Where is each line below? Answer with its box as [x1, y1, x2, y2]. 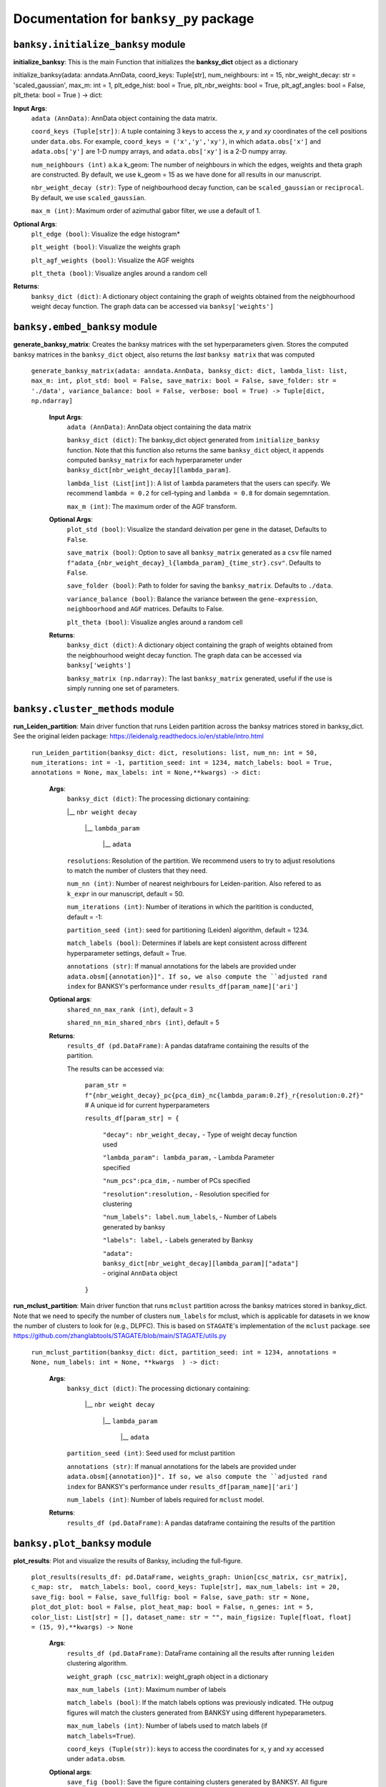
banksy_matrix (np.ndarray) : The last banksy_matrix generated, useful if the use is [66, 674, 332, 683]
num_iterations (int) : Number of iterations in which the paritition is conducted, [66, 903, 314, 911]
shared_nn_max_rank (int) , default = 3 [66, 1005, 194, 1014]
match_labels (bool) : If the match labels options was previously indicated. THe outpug [66, 1698, 334, 1707]
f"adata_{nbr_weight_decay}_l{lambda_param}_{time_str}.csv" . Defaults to [66, 558, 322, 567]
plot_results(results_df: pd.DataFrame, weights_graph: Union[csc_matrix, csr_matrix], [31, 1573, 348, 1581]
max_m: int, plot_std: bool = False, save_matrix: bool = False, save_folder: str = [31, 377, 337, 385]
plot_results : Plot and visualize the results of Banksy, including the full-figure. [13, 1556, 243, 1565]
